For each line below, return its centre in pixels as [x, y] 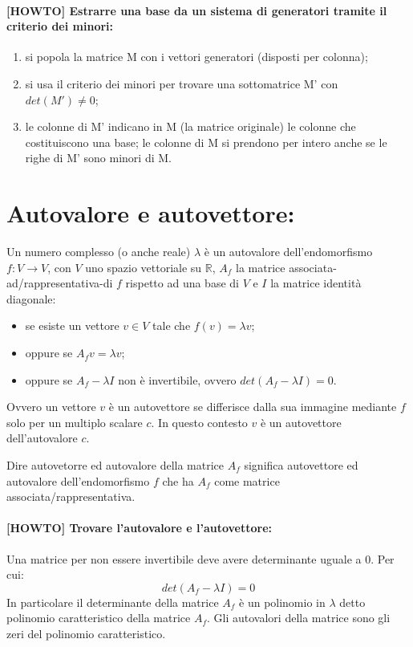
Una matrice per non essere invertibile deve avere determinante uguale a [184, 558]
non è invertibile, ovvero [177, 379]
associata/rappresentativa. [71, 496]
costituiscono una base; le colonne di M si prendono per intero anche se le [206, 142]
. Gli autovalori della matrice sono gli [299, 618]
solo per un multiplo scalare [75, 422]
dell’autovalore [42, 438]
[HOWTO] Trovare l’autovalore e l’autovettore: [140, 528]
